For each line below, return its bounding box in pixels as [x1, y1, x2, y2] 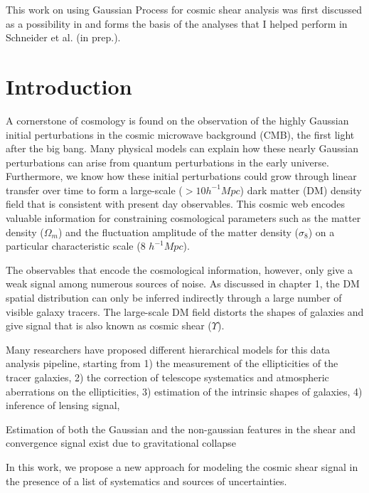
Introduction [6, 71, 132, 100]
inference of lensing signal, [6, 398, 120, 413]
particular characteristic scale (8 [6, 238, 146, 253]
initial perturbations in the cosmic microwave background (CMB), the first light [6, 127, 355, 142]
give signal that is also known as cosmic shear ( [6, 318, 212, 333]
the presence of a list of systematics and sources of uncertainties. [6, 473, 287, 488]
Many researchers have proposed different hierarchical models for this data [6, 341, 331, 356]
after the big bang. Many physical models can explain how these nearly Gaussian [6, 141, 359, 156]
